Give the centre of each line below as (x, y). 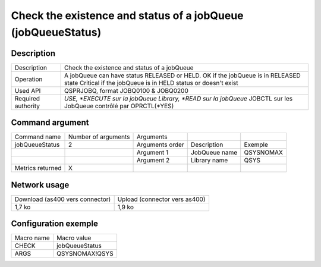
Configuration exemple (54, 224)
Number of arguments (99, 137)
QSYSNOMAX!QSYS (85, 254)
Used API (28, 90)
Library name (209, 161)
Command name (38, 137)
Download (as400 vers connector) (63, 199)
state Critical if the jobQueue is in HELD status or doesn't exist (151, 83)
